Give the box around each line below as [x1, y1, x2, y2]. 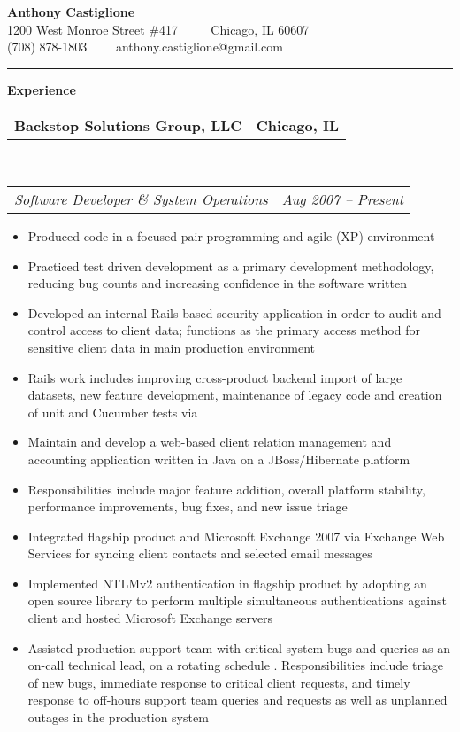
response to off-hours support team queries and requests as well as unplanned [27, 690, 448, 709]
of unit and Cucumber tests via [27, 402, 198, 421]
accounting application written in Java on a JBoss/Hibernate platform [27, 449, 410, 468]
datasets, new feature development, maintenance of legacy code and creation [27, 385, 442, 404]
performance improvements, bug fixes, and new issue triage [27, 497, 348, 516]
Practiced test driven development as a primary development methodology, [27, 256, 434, 275]
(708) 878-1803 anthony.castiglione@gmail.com [7, 37, 283, 56]
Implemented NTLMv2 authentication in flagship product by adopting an [27, 573, 427, 592]
